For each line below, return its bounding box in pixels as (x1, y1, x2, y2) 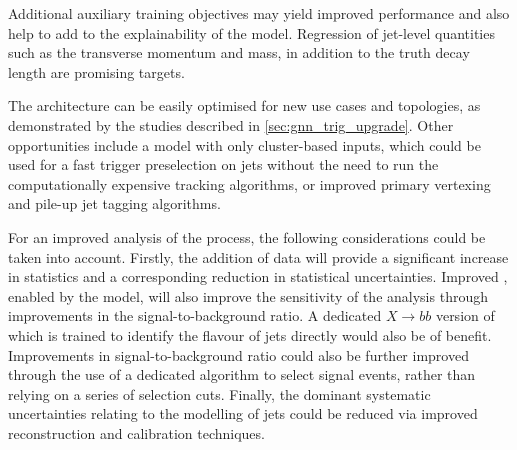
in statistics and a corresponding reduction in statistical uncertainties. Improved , (8, 266, 508, 287)
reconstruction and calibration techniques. (8, 422, 265, 443)
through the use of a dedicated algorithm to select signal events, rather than (8, 364, 476, 385)
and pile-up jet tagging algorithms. (8, 193, 221, 214)
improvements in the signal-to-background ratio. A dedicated (8, 305, 382, 326)
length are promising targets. (8, 61, 185, 82)
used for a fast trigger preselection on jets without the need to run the (8, 154, 439, 175)
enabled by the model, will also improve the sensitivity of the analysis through (8, 285, 488, 306)
